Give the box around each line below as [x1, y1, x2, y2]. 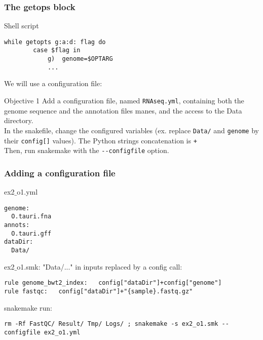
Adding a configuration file [4, 166, 116, 179]
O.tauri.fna [11, 213, 52, 220]
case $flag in [33, 47, 81, 54]
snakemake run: [4, 302, 53, 313]
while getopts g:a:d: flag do [4, 38, 106, 46]
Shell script [4, 20, 39, 31]
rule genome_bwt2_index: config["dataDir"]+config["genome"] [4, 279, 222, 287]
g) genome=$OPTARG [47, 55, 113, 63]
